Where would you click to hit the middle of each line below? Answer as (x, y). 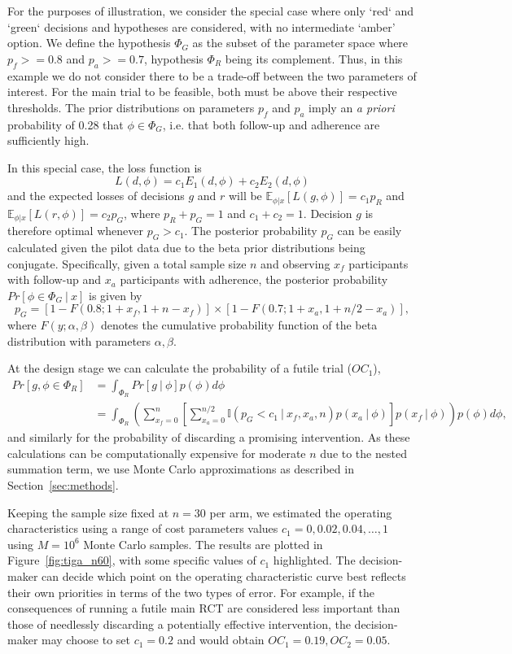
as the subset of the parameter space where (300, 43)
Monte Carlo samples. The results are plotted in (203, 544)
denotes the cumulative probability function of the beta (239, 325)
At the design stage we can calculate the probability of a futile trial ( (179, 368)
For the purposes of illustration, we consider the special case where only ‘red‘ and (211, 11)
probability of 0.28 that (66, 124)
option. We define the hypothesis (89, 43)
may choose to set (86, 640)
